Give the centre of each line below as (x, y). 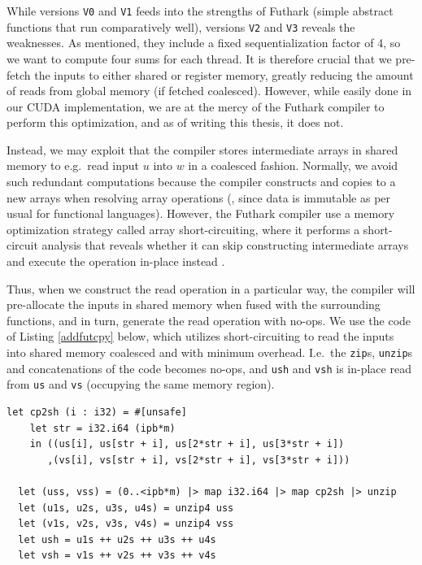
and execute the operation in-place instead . (116, 261)
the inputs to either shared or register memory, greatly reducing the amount (224, 74)
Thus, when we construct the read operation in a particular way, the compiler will (211, 288)
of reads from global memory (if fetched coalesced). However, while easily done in (209, 91)
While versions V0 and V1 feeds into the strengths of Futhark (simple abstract (200, 11)
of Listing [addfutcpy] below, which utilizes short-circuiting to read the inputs (200, 336)
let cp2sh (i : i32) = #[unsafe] (97, 412)
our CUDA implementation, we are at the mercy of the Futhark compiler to (196, 106)
